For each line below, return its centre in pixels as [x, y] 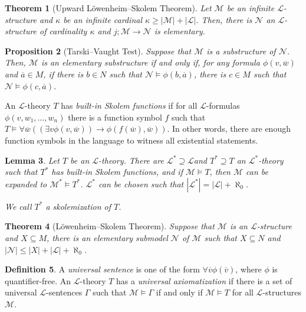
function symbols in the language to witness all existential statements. [131, 140]
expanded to [26, 183]
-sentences [64, 292]
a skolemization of [78, 206]
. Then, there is [224, 19]
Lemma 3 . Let [32, 160]
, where [249, 269]
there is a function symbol [115, 117]
